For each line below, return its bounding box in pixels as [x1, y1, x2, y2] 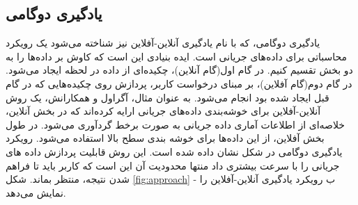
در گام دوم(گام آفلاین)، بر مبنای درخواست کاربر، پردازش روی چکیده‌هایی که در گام [6, 76, 352, 90]
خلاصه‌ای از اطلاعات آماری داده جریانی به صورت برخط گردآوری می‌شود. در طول [6, 117, 345, 131]
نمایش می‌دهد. [6, 185, 66, 199]
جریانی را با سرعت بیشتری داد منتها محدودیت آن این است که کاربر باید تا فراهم [6, 158, 340, 172]
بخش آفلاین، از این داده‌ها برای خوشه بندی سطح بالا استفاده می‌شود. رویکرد [6, 131, 325, 145]
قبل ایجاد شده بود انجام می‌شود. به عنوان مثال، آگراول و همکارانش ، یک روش [6, 90, 329, 104]
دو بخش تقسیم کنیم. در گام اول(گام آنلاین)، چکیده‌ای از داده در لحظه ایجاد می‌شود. [6, 63, 353, 77]
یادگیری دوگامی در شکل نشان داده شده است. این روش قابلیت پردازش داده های [6, 144, 343, 158]
